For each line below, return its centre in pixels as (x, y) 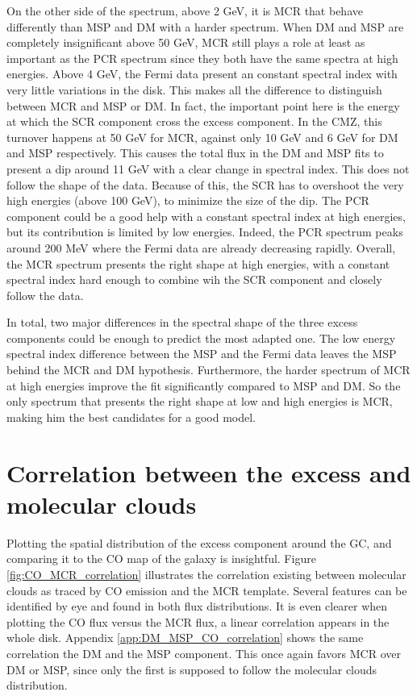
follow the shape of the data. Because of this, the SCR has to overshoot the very (205, 184)
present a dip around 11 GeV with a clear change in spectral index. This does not (208, 168)
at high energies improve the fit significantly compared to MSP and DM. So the (204, 385)
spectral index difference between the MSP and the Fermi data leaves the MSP (202, 354)
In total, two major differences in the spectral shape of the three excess (182, 322)
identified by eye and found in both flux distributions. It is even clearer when (197, 606)
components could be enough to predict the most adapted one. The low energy (201, 338)
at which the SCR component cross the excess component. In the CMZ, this (194, 121)
